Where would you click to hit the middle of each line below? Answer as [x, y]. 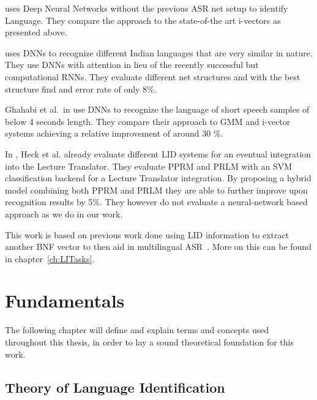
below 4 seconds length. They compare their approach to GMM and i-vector [148, 121]
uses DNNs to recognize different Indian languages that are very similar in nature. [159, 52]
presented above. [36, 32]
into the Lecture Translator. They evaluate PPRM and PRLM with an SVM [149, 166]
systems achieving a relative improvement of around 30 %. [114, 133]
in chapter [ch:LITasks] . [50, 258]
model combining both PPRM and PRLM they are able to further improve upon [156, 190]
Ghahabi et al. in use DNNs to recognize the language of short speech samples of [157, 109]
